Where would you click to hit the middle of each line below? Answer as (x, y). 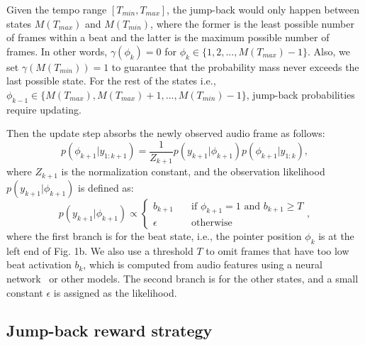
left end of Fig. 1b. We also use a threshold (100, 250)
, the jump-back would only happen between (263, 9)
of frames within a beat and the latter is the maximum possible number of (168, 37)
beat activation (39, 264)
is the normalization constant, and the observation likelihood (193, 171)
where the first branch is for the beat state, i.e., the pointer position (154, 235)
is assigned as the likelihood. (115, 292)
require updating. (44, 109)
